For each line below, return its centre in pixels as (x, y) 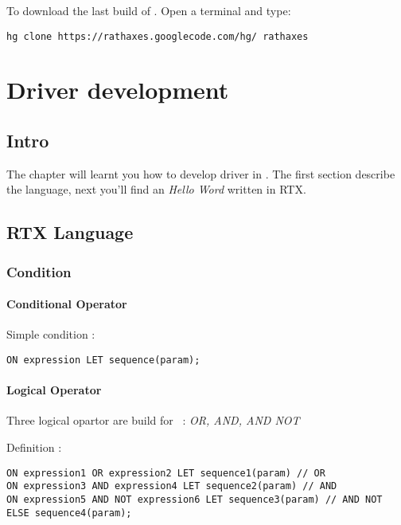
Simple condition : (51, 334)
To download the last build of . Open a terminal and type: (149, 10)
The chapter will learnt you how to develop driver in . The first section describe (201, 173)
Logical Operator (54, 390)
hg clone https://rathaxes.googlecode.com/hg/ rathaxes (158, 36)
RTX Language (70, 232)
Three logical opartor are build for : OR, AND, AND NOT (153, 420)
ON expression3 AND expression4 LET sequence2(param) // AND (172, 486)
